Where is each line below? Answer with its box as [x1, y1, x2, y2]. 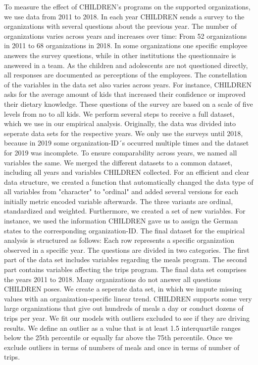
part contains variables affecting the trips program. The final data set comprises [4, 264, 247, 275]
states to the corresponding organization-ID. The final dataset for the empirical [4, 225, 245, 235]
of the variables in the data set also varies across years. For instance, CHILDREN [4, 79, 252, 89]
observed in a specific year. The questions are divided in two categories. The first [4, 244, 250, 255]
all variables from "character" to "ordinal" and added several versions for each [4, 186, 239, 197]
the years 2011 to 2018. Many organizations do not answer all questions [4, 274, 221, 284]
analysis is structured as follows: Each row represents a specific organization [4, 235, 235, 245]
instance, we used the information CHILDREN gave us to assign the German [4, 216, 238, 226]
